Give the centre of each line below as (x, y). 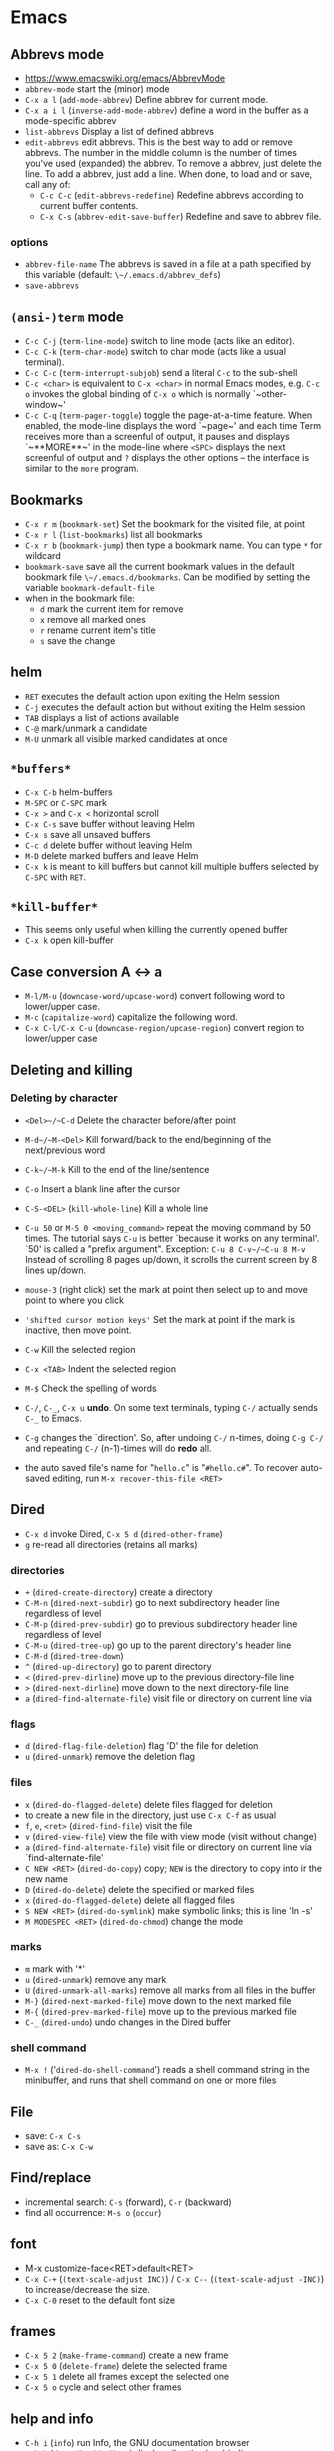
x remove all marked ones (93, 619)
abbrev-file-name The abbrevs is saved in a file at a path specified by (168, 264)
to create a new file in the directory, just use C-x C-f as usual (150, 1815)
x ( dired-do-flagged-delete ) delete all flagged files (129, 1900)
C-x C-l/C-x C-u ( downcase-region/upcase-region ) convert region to (164, 1028)
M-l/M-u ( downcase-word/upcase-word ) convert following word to (154, 996)
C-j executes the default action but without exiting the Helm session (165, 707)
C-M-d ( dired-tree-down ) (74, 1655)
